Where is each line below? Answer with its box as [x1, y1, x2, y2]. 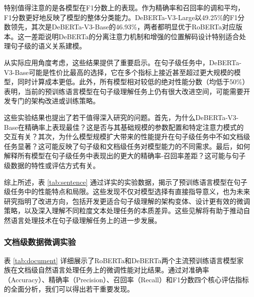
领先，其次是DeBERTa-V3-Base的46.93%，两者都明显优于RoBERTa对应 [10, 22, 236, 32]
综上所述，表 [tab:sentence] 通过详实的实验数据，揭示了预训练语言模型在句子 [4, 176, 248, 187]
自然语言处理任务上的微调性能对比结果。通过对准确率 [38, 265, 209, 275]
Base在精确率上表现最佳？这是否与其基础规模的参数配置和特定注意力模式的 [4, 122, 244, 132]
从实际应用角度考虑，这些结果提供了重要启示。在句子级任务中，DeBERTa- [4, 57, 242, 67]
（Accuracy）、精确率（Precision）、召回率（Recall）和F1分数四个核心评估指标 [4, 274, 249, 284]
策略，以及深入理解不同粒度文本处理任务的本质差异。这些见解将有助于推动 [4, 205, 243, 216]
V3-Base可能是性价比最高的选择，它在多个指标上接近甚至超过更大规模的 [4, 67, 234, 77]
